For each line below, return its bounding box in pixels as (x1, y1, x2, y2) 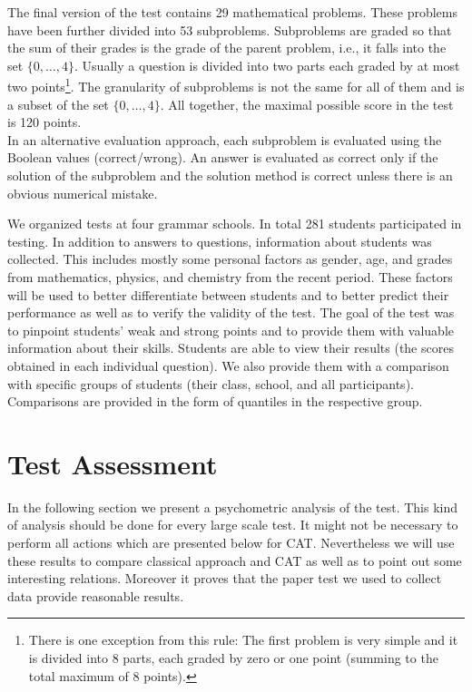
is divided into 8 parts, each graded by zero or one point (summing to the (28, 648, 438, 667)
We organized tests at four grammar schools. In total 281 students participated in (7, 214, 462, 233)
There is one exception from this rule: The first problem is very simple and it (28, 630, 458, 649)
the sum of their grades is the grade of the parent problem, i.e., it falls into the (7, 38, 447, 57)
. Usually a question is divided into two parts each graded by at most (74, 55, 460, 74)
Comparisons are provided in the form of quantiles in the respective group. (7, 392, 423, 411)
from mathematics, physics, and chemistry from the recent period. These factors (7, 267, 453, 286)
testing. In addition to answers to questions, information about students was (7, 231, 432, 250)
